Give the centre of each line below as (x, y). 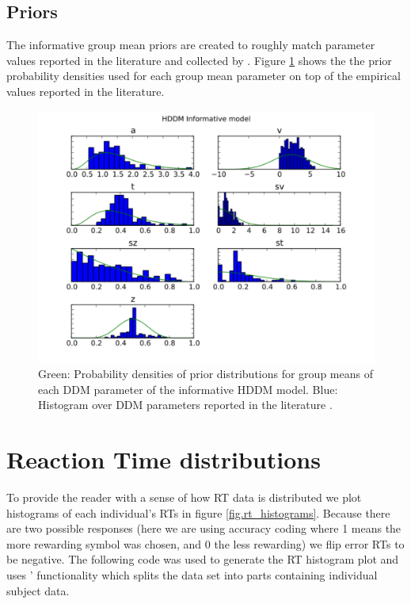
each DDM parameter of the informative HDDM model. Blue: (188, 389)
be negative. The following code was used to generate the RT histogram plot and (203, 559)
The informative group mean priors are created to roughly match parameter (191, 45)
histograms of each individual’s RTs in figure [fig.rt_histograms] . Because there (198, 512)
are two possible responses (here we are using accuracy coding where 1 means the (204, 528)
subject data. (38, 590)
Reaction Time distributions (164, 459)
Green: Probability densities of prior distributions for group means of (205, 374)
